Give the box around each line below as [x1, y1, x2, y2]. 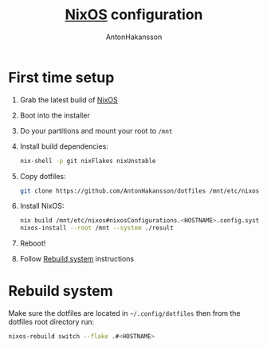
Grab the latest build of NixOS [19, 94, 118, 105]
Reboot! [19, 238, 46, 249]
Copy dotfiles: [19, 171, 66, 181]
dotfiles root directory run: [8, 317, 95, 327]
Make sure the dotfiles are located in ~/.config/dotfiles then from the [8, 309, 241, 318]
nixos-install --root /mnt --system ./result [19, 224, 174, 233]
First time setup [8, 68, 115, 86]
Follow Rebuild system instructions [19, 254, 135, 264]
